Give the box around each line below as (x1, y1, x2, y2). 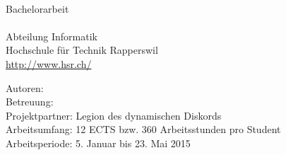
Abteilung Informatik (6, 28, 97, 43)
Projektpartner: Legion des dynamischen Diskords (6, 108, 222, 122)
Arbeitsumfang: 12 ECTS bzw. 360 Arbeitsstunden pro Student (6, 122, 281, 137)
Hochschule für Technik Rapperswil (6, 42, 158, 57)
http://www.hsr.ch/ (6, 56, 92, 71)
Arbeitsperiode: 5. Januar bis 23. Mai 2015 (6, 135, 191, 150)
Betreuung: (6, 94, 54, 109)
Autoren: (6, 80, 44, 95)
